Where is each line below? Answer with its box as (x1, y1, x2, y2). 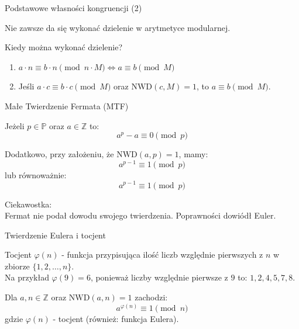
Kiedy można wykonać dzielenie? (5, 41, 123, 53)
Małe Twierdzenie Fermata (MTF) (5, 99, 129, 112)
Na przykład (5, 271, 49, 283)
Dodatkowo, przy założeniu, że (5, 148, 114, 160)
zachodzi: (135, 291, 168, 303)
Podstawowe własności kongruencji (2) (5, 2, 142, 13)
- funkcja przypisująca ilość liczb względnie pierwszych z (61, 248, 263, 261)
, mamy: (178, 148, 208, 160)
